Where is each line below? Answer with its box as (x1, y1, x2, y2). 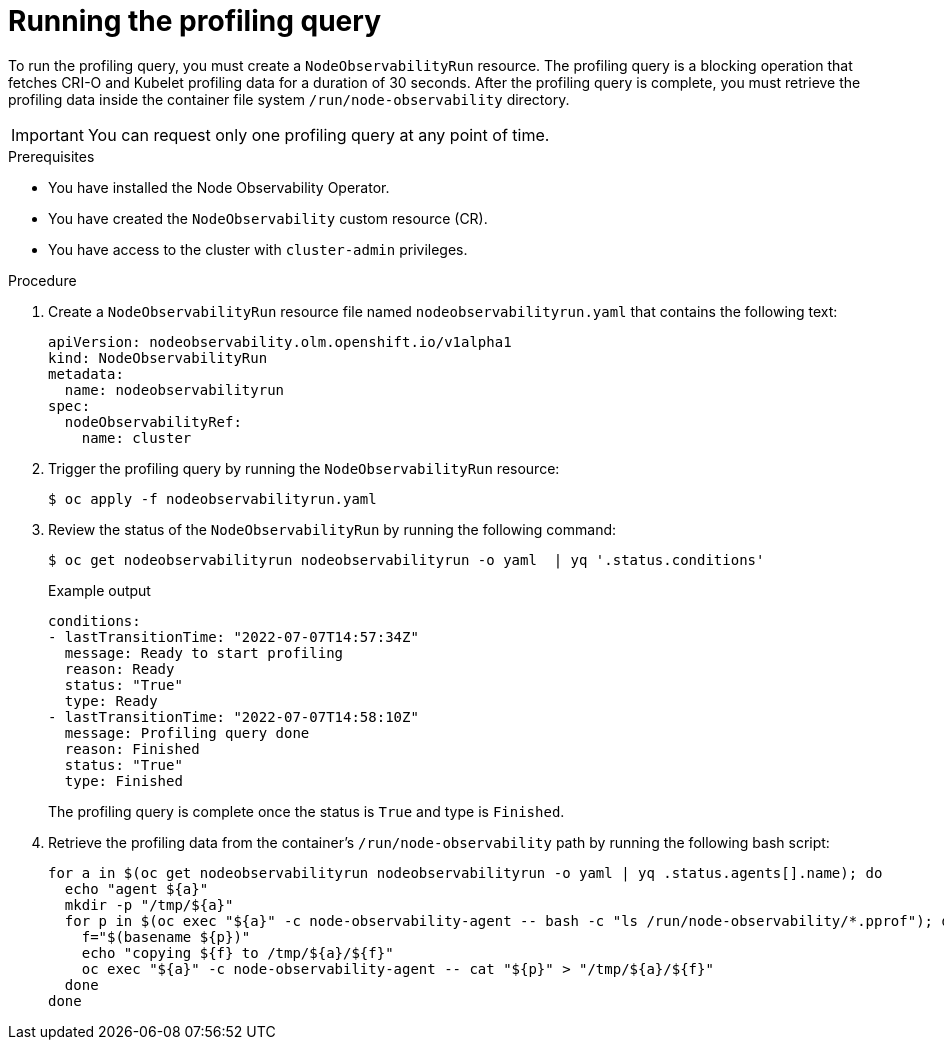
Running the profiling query (8, 4, 381, 38)
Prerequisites (8, 147, 95, 165)
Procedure (8, 271, 77, 289)
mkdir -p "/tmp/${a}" (64, 896, 234, 913)
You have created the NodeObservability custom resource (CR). (48, 209, 488, 227)
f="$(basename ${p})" (81, 928, 251, 945)
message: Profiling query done (64, 724, 310, 741)
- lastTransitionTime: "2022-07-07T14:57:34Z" (48, 628, 419, 645)
